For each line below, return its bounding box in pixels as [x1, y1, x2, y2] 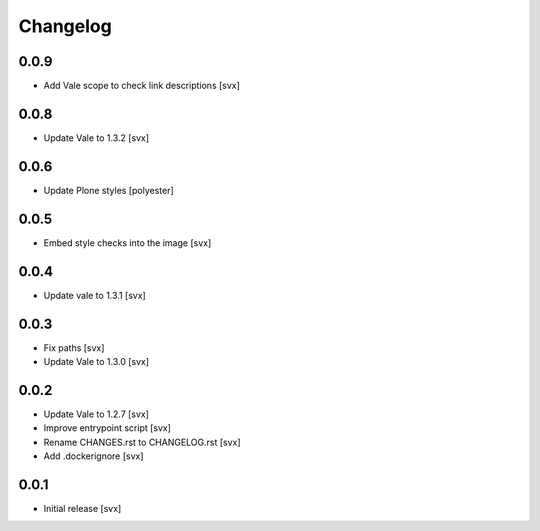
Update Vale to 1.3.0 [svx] [43, 355, 150, 367]
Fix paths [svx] [43, 341, 105, 354]
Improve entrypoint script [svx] [43, 422, 172, 434]
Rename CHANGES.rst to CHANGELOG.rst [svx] [43, 436, 241, 448]
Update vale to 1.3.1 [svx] [43, 289, 147, 301]
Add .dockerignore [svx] [43, 450, 144, 462]
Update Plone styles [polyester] [43, 184, 174, 196]
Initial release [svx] [43, 502, 122, 514]
